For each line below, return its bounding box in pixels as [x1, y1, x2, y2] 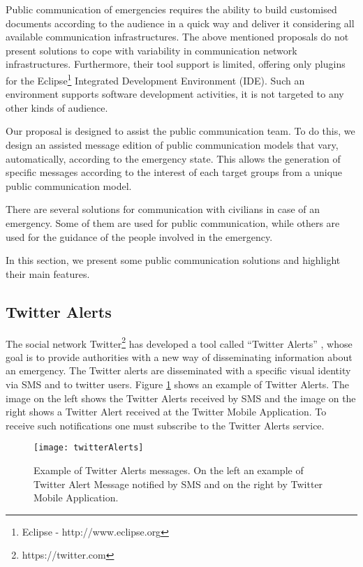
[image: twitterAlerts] [34, 443, 144, 453]
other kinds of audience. [6, 100, 108, 115]
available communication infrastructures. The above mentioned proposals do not [6, 29, 349, 44]
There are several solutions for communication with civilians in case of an [6, 202, 320, 216]
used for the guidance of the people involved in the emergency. [6, 229, 273, 244]
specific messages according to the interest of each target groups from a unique [6, 165, 343, 179]
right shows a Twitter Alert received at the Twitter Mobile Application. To [6, 404, 327, 419]
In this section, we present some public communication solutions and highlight [6, 253, 341, 267]
